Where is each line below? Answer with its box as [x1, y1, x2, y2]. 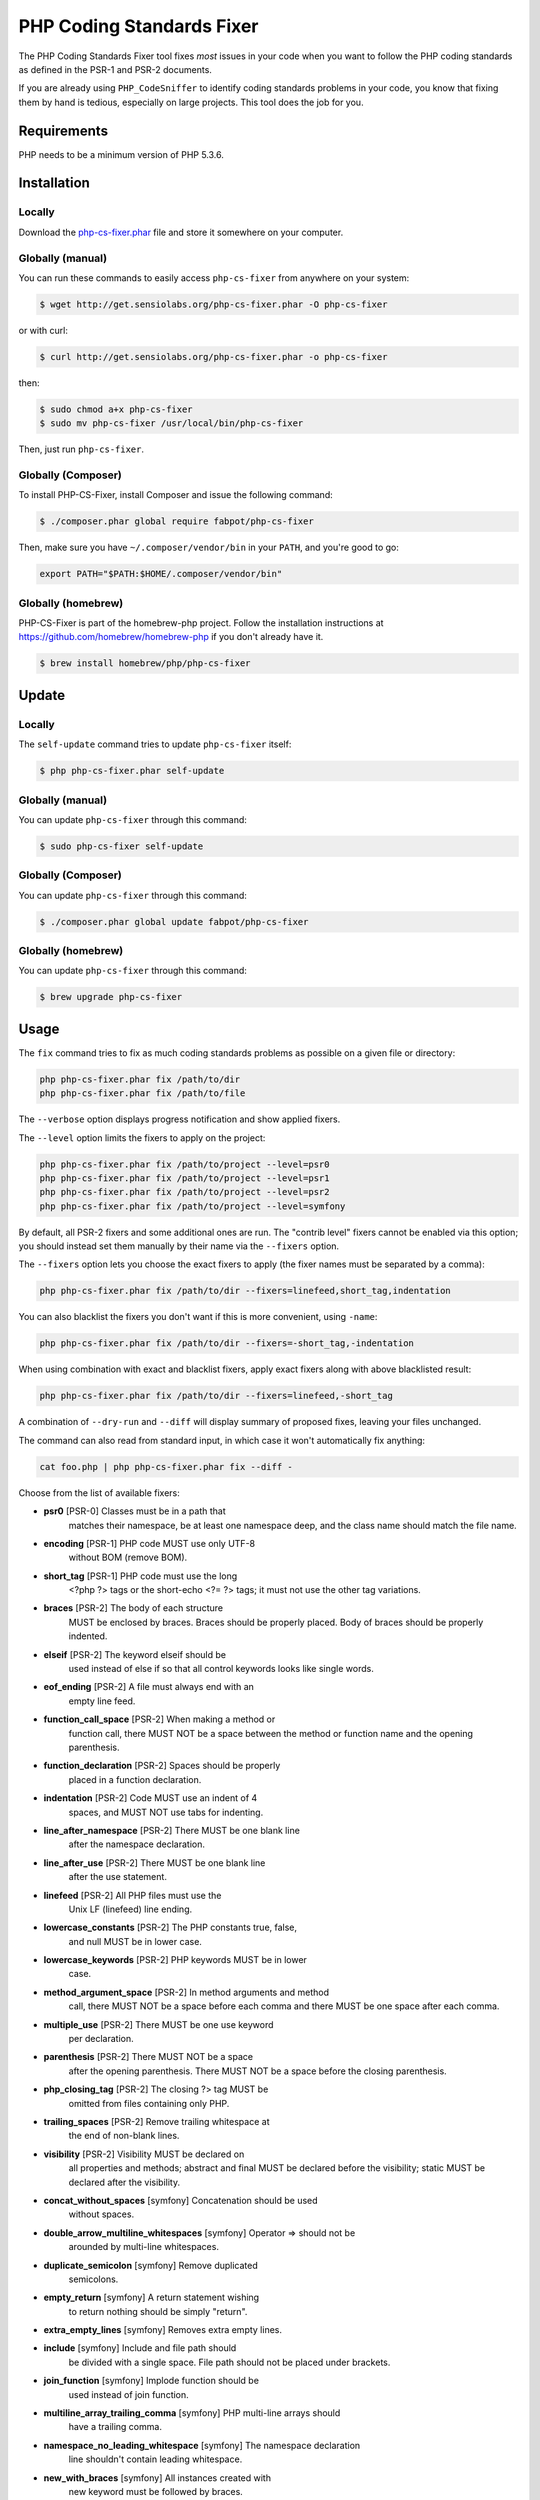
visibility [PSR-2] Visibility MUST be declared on [43, 2148, 245, 2160]
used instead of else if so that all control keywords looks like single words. [68, 1663, 374, 1675]
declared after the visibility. [68, 2176, 180, 2188]
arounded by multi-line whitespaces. [68, 2241, 220, 2253]
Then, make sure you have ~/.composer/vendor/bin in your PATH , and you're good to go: [18, 541, 400, 554]
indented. [68, 1630, 108, 1642]
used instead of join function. [68, 2388, 189, 2400]
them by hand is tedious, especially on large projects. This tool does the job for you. [18, 96, 364, 108]
